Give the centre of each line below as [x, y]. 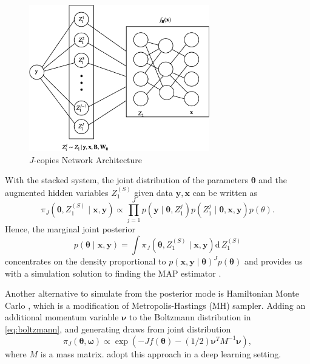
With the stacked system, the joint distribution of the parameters [127, 180]
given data [154, 192]
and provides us [273, 261]
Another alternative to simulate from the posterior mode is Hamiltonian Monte [152, 293]
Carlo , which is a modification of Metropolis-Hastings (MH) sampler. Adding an [155, 305]
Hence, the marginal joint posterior [70, 229]
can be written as [225, 192]
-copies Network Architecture [88, 159]
